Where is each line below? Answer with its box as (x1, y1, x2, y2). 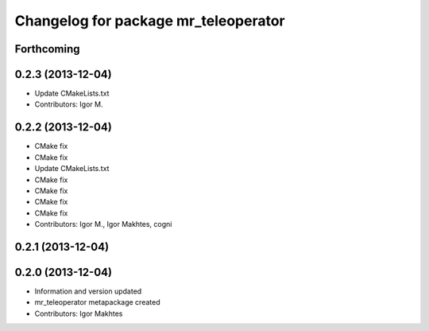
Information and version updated (34, 286, 142, 296)
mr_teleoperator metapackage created (34, 298, 160, 307)
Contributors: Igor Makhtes (34, 309, 123, 318)
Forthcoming (14, 42, 80, 56)
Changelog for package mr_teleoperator (14, 12, 285, 29)
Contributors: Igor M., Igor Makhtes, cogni (34, 220, 172, 229)
